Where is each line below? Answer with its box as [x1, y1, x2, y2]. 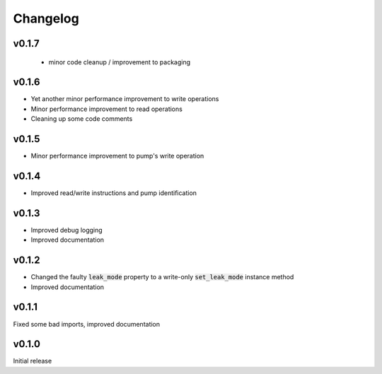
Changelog [13, 11, 79, 26]
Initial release [13, 357, 52, 366]
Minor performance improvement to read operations [30, 105, 183, 113]
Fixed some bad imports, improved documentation [13, 320, 161, 328]
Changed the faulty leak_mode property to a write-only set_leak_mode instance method [30, 273, 294, 281]
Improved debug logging [30, 226, 103, 234]
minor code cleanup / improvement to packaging [48, 57, 191, 66]
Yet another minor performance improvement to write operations [30, 95, 219, 103]
